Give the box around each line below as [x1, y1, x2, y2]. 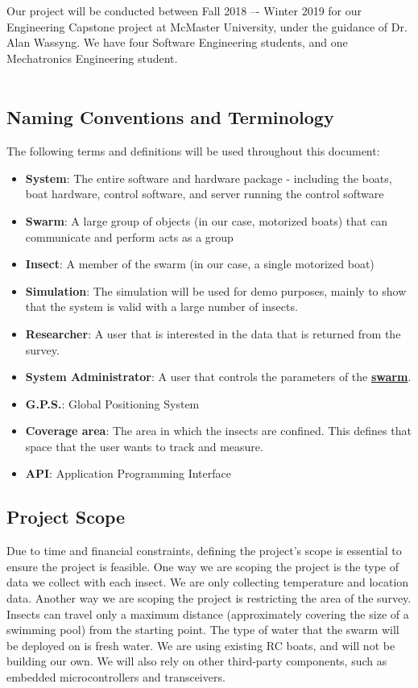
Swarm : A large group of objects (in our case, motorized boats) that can [25, 212, 388, 229]
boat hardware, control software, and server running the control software [25, 185, 384, 202]
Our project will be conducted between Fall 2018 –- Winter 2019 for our [6, 2, 362, 19]
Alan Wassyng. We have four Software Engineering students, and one [6, 34, 348, 51]
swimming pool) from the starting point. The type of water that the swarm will [6, 621, 399, 638]
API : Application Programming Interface [25, 465, 231, 482]
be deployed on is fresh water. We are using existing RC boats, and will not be [6, 636, 395, 653]
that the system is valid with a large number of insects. [25, 298, 298, 315]
